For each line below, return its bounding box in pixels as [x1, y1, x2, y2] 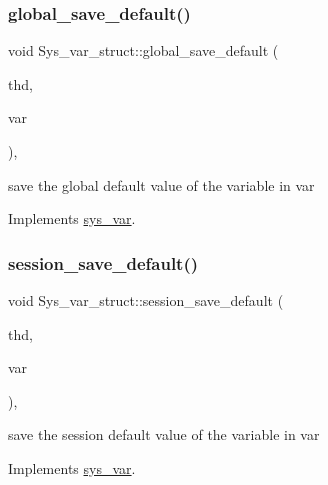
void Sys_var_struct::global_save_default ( [8, 40, 279, 61]
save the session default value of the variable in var [8, 424, 320, 445]
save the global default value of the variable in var [8, 174, 315, 195]
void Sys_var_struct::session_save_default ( [8, 290, 284, 310]
